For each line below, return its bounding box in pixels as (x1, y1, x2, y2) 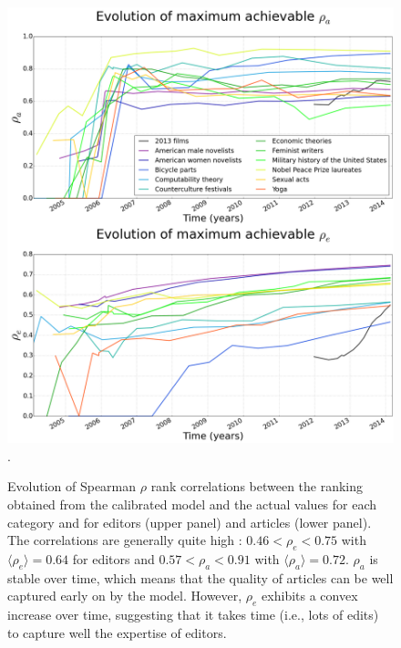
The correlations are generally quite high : (7, 530, 242, 550)
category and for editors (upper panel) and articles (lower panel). (7, 512, 372, 531)
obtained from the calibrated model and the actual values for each (7, 494, 377, 513)
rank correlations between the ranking (150, 477, 364, 496)
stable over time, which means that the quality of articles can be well (7, 568, 394, 587)
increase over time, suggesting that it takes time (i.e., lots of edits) (7, 605, 379, 624)
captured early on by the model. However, (7, 586, 242, 605)
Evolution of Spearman (7, 477, 137, 496)
